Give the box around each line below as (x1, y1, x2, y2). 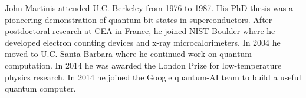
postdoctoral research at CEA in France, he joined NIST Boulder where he (5, 25, 275, 37)
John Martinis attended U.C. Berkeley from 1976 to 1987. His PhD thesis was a (5, 2, 293, 13)
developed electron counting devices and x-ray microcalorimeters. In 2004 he (5, 36, 281, 48)
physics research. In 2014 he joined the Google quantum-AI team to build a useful (5, 70, 301, 83)
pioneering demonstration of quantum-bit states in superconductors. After (5, 13, 272, 25)
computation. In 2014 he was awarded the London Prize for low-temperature (5, 59, 282, 71)
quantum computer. (5, 82, 76, 94)
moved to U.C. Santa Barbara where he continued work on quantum (5, 48, 252, 60)
